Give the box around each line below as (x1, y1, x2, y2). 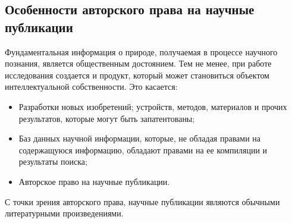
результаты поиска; (18, 155, 87, 168)
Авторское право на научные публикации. (18, 175, 170, 187)
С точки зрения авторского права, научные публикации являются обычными (5, 195, 280, 208)
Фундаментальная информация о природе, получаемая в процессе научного (5, 45, 278, 58)
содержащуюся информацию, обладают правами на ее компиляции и (18, 143, 268, 156)
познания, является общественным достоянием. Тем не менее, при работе (5, 57, 272, 70)
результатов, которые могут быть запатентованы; (18, 112, 195, 124)
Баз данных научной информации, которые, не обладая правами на (18, 132, 261, 145)
